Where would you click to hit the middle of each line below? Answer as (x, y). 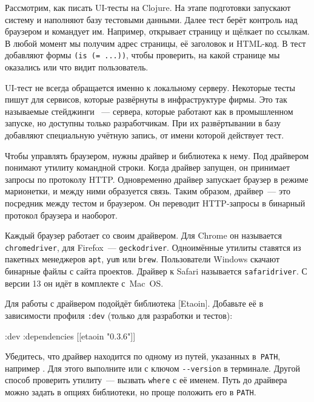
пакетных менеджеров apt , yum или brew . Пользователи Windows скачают (142, 259)
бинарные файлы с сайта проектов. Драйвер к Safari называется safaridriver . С (156, 271)
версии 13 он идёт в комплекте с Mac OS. (84, 283)
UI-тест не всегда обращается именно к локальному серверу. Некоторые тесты (150, 87)
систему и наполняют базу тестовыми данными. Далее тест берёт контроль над (151, 19)
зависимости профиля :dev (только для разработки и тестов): (119, 315)
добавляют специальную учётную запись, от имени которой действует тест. (145, 135)
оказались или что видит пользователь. (77, 67)
